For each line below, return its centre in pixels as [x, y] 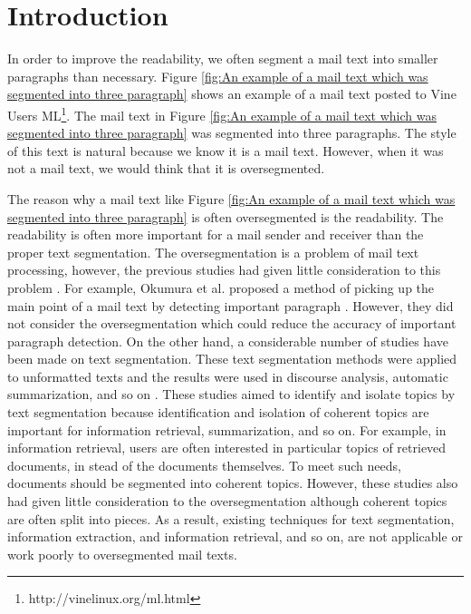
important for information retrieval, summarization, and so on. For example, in [227, 429]
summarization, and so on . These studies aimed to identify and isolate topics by [231, 394]
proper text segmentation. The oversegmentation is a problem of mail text [213, 252]
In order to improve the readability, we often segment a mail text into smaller [223, 58]
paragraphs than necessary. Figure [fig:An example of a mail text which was [218, 76]
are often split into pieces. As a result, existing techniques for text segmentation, [231, 518]
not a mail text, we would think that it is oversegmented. [166, 168]
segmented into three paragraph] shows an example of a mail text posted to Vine [232, 94]
